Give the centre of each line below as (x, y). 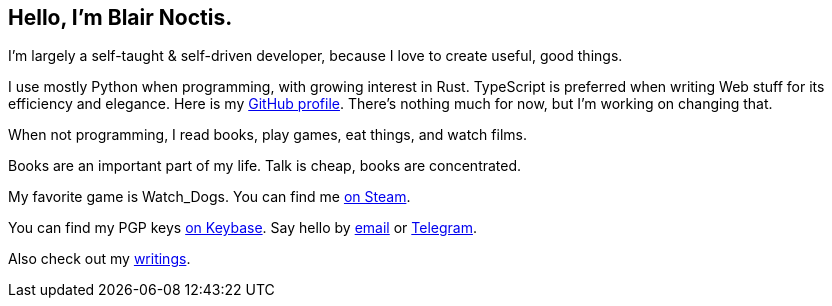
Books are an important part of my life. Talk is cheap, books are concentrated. (265, 166)
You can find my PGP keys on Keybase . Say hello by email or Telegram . (242, 228)
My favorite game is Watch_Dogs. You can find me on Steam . (209, 197)
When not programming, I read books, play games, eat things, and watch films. (267, 135)
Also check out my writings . (99, 259)
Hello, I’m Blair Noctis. (120, 17)
